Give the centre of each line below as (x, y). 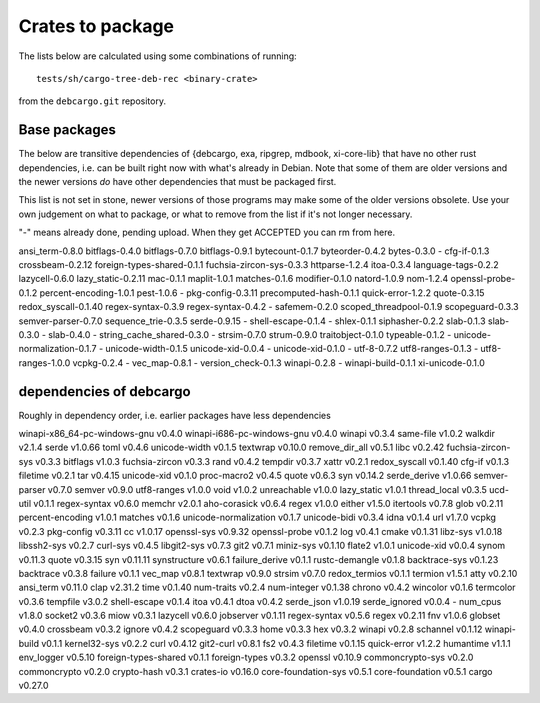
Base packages (67, 130)
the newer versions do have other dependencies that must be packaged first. (177, 182)
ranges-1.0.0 (44, 362)
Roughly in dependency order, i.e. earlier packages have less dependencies (175, 415)
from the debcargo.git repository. (92, 101)
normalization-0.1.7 (57, 349)
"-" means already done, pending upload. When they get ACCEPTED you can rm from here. (206, 232)
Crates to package (96, 26)
